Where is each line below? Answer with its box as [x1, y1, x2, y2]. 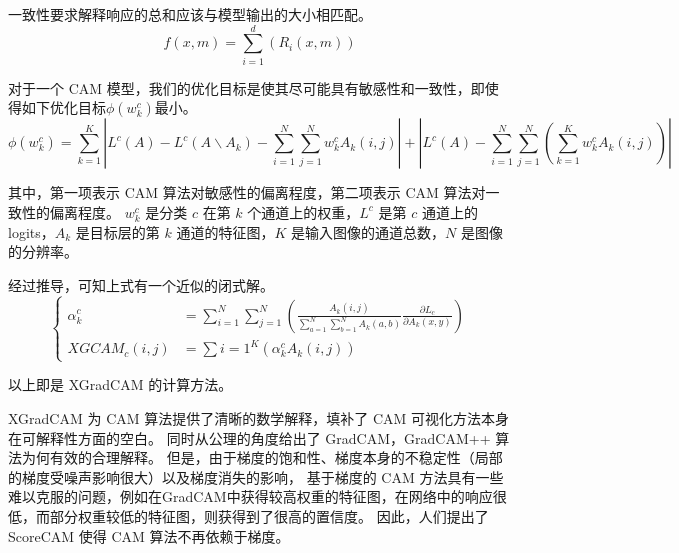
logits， [8, 221, 55, 242]
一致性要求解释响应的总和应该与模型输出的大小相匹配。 [8, 4, 372, 24]
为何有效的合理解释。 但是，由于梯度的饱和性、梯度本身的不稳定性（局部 [21, 447, 503, 468]
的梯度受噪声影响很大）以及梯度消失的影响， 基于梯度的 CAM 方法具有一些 [8, 466, 504, 487]
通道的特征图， [176, 221, 275, 242]
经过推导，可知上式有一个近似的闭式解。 [8, 274, 274, 295]
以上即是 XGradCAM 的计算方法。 [8, 374, 233, 395]
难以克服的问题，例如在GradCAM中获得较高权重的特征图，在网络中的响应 [8, 486, 493, 507]
